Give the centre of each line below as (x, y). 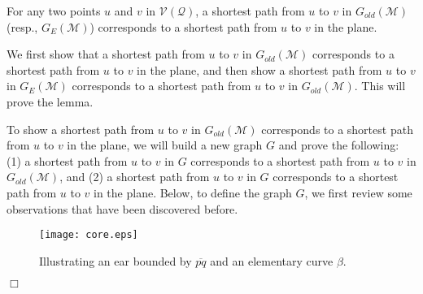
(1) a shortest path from (67, 160)
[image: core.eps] (89, 235)
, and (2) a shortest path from (135, 177)
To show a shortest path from (81, 129)
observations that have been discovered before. (122, 208)
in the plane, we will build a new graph (165, 145)
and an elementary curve (272, 260)
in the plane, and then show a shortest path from (259, 69)
